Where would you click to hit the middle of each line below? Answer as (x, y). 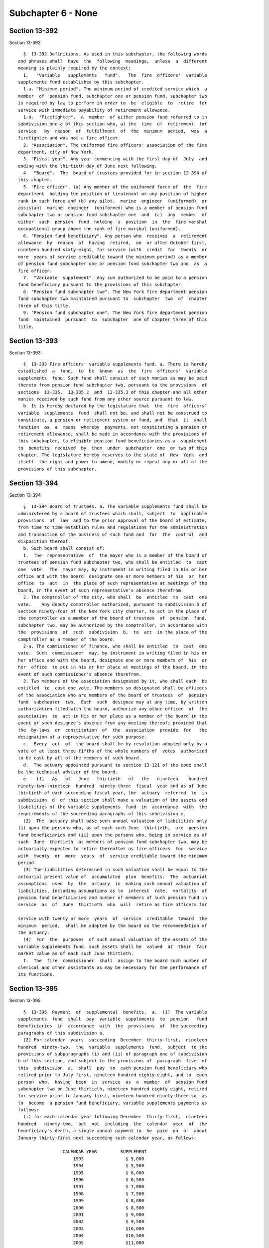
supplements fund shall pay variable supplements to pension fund (113, 1019)
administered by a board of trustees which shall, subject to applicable (113, 513)
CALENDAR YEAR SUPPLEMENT (105, 1152)
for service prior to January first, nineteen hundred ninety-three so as (113, 1096)
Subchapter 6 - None (54, 13)
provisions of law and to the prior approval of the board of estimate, (113, 520)
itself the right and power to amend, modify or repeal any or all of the (113, 462)
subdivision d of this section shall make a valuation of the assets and (113, 800)
